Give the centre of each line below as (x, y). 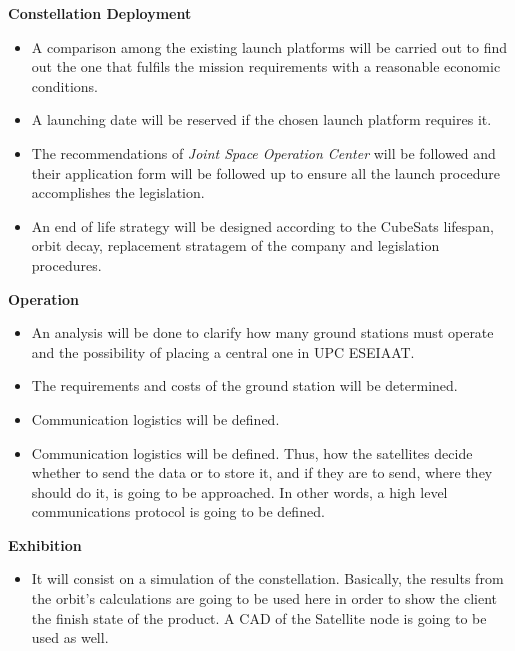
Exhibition (45, 544)
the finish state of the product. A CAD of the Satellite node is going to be (259, 617)
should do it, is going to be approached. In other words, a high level (239, 491)
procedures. (66, 264)
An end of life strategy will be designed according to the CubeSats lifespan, (262, 225)
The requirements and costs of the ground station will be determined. (244, 385)
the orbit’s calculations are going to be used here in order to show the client (264, 598)
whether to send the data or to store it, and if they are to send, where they (262, 472)
